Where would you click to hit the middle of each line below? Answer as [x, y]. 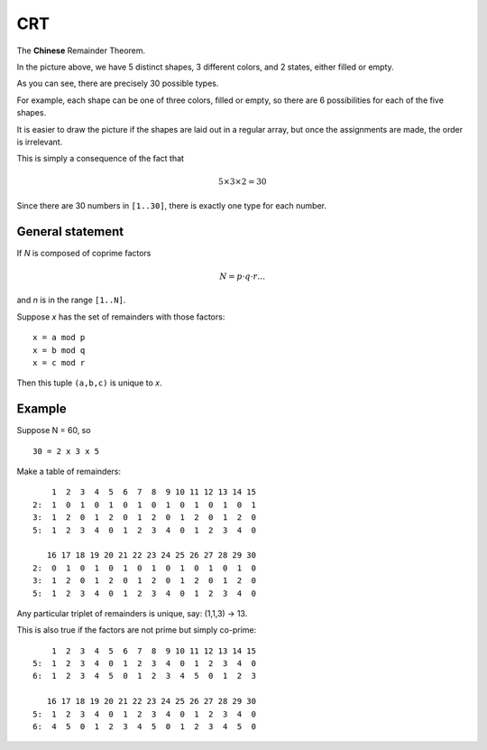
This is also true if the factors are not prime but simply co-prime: [137, 630]
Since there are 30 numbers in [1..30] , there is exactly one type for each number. [172, 205]
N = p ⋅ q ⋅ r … [243, 276]
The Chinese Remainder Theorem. [81, 51]
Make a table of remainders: [69, 471]
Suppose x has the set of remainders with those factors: [121, 317]
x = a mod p [59, 338]
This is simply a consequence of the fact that [101, 159]
